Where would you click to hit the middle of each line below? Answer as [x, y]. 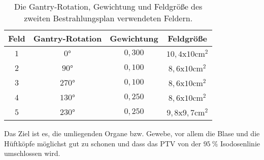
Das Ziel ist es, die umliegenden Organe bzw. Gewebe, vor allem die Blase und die [132, 133]
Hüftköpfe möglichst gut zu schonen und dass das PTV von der [103, 143]
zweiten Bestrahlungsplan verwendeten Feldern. [108, 18]
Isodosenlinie [240, 143]
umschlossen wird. [32, 153]
